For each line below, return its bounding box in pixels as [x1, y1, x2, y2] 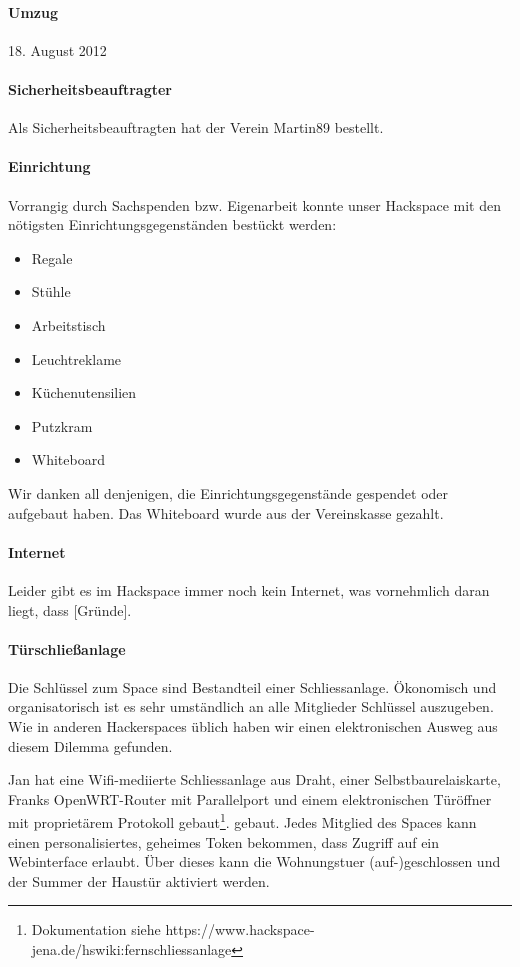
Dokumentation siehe [31, 919, 161, 940]
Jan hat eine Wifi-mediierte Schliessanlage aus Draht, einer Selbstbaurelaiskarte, [8, 769, 501, 790]
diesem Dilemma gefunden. [8, 735, 173, 756]
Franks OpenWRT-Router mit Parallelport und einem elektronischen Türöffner [8, 788, 492, 809]
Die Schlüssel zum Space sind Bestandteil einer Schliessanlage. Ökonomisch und [8, 676, 497, 697]
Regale [31, 247, 73, 268]
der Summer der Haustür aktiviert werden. [8, 870, 270, 891]
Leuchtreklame [31, 348, 122, 369]
